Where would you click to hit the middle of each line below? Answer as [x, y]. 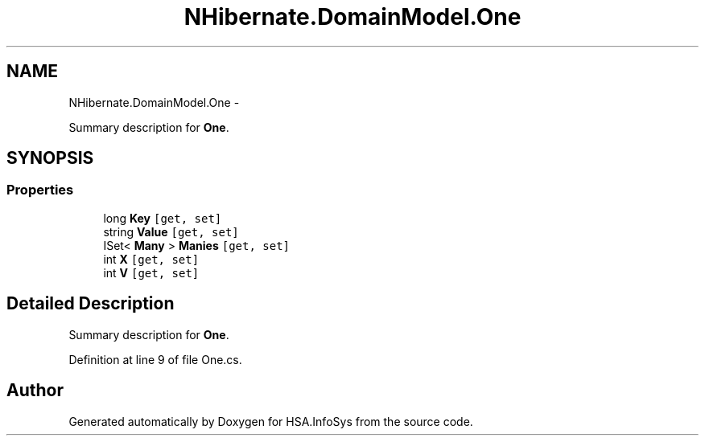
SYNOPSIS [50, 158]
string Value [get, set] [171, 231]
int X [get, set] [151, 259]
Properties [40, 190]
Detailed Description [91, 304]
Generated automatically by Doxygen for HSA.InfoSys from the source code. [271, 421]
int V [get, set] [151, 272]
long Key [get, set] [163, 218]
